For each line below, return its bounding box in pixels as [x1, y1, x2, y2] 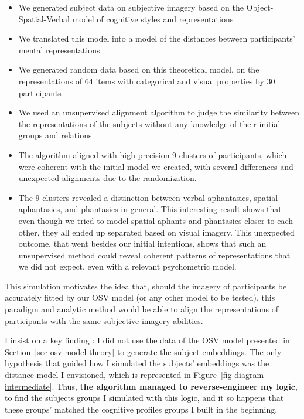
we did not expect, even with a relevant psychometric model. [18, 260, 237, 272]
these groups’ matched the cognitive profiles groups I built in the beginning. [5, 403, 278, 415]
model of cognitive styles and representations [72, 12, 234, 25]
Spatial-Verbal [18, 12, 70, 25]
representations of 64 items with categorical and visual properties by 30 [18, 74, 275, 87]
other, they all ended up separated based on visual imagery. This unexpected [18, 226, 295, 238]
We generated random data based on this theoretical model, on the [18, 63, 259, 76]
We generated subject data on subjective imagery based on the [18, 1, 244, 13]
